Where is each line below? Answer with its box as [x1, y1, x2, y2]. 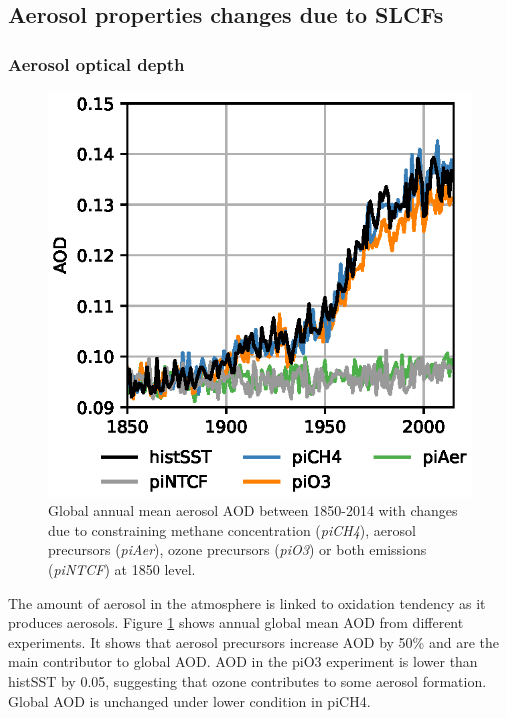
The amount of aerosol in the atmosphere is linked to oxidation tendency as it [8, 592, 486, 613]
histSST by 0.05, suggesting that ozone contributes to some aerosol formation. [8, 670, 487, 691]
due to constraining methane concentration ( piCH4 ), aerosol [48, 519, 416, 540]
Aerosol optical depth [8, 51, 185, 76]
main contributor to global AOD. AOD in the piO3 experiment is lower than [8, 651, 478, 672]
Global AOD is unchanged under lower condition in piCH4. [8, 690, 371, 711]
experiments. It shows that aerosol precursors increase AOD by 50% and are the [8, 631, 499, 652]
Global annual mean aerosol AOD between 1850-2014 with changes [48, 500, 458, 521]
